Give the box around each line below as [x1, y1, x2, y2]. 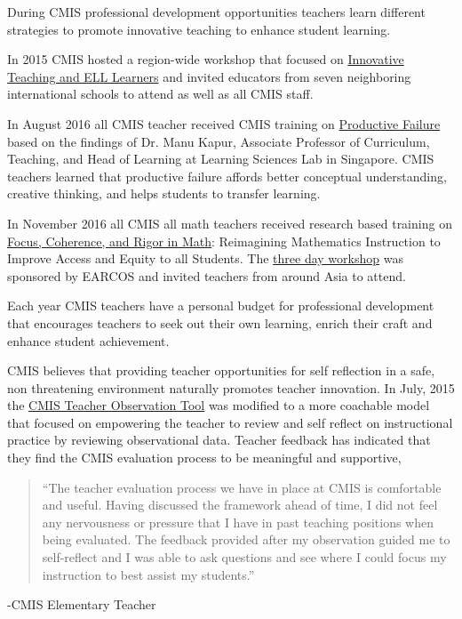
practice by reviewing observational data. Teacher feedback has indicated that [7, 430, 431, 449]
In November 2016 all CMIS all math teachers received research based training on [7, 213, 452, 232]
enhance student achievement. [7, 331, 170, 350]
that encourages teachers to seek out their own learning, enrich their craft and [7, 313, 433, 332]
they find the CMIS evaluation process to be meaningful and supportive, [7, 448, 402, 467]
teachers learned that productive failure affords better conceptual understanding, [7, 166, 447, 185]
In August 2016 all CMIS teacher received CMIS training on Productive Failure [7, 114, 441, 133]
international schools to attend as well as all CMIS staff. [7, 84, 314, 103]
